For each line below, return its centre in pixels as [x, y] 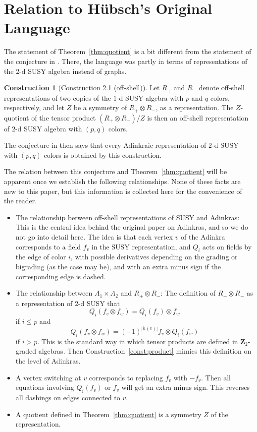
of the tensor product [64, 117]
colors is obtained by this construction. [103, 154]
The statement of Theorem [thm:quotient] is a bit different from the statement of [128, 51]
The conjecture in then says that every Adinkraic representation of [105, 145]
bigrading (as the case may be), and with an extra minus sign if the [118, 266]
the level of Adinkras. [48, 360]
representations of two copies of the [58, 97]
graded [26, 351]
